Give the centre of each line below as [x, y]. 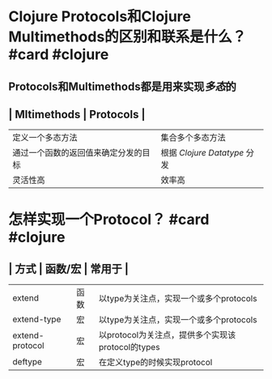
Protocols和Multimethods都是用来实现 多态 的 [122, 86]
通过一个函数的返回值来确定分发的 [78, 153]
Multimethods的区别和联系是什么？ [127, 37]
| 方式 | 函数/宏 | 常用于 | [69, 268]
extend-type [37, 319]
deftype [28, 362]
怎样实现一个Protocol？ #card [109, 219]
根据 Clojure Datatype [202, 153]
